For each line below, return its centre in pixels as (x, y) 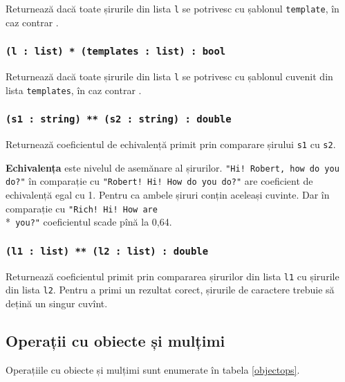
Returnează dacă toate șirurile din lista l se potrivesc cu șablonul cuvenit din (169, 76)
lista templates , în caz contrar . (74, 90)
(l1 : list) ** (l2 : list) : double (107, 251)
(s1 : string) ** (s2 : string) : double (119, 119)
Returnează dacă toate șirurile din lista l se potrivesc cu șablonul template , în (172, 8)
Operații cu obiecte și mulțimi (115, 341)
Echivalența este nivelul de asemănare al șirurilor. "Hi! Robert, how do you (172, 167)
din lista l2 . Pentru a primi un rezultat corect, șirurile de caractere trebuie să (170, 290)
